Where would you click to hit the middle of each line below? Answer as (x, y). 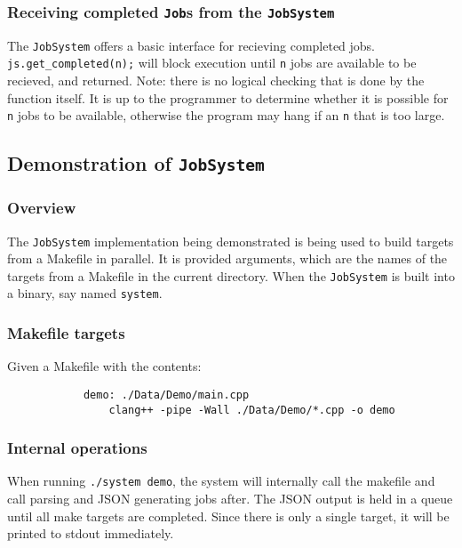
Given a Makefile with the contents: (104, 366)
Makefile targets (66, 333)
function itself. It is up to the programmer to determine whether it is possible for (228, 97)
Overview (42, 208)
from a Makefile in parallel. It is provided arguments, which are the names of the (227, 258)
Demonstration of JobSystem (136, 163)
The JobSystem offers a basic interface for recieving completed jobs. (191, 45)
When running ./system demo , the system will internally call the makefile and (221, 481)
